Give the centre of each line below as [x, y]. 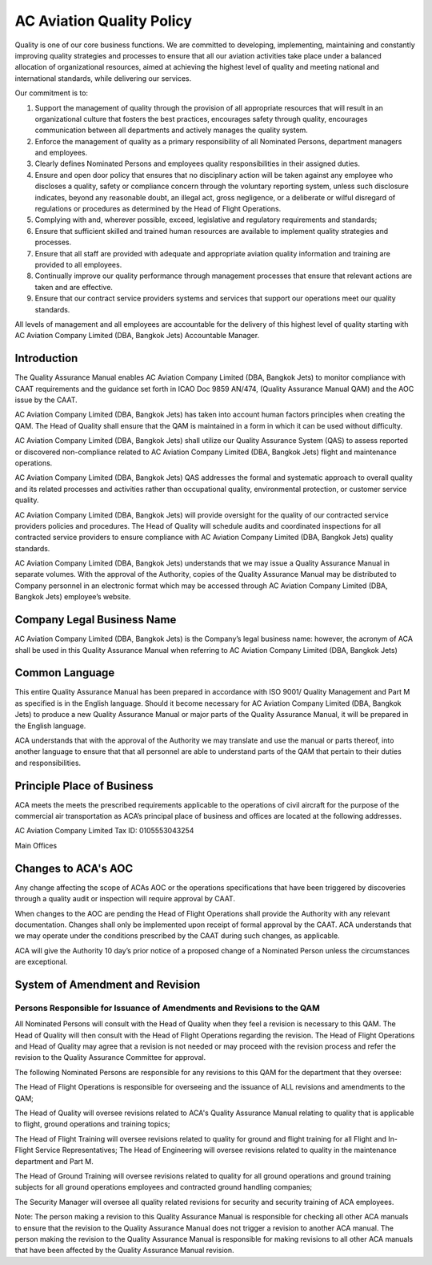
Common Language [65, 673]
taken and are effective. [74, 287]
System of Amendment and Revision [108, 984]
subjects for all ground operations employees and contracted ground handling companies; [164, 1187]
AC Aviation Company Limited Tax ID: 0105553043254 [104, 831]
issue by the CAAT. [46, 400]
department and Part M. [54, 1161]
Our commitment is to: [51, 93]
